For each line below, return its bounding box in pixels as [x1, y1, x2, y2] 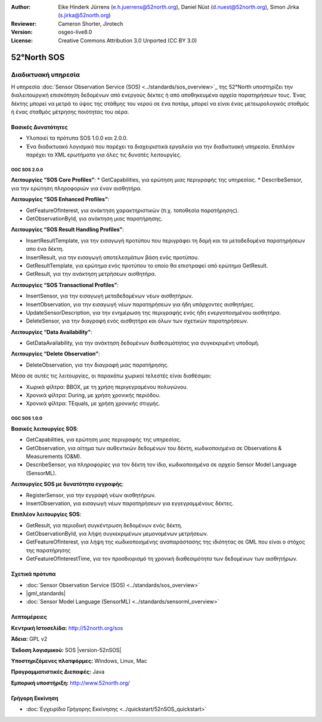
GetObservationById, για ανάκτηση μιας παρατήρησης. [26, 215, 163, 222]
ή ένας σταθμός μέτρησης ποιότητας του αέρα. [11, 108, 129, 115]
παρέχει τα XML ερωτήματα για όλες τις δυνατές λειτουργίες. [26, 151, 182, 158]
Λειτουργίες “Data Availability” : [11, 328, 92, 336]
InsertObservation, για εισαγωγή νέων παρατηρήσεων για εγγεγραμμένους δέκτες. [26, 499, 234, 507]
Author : [11, 4, 31, 10]
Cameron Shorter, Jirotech [58, 20, 123, 27]
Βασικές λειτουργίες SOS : [11, 425, 79, 432]
